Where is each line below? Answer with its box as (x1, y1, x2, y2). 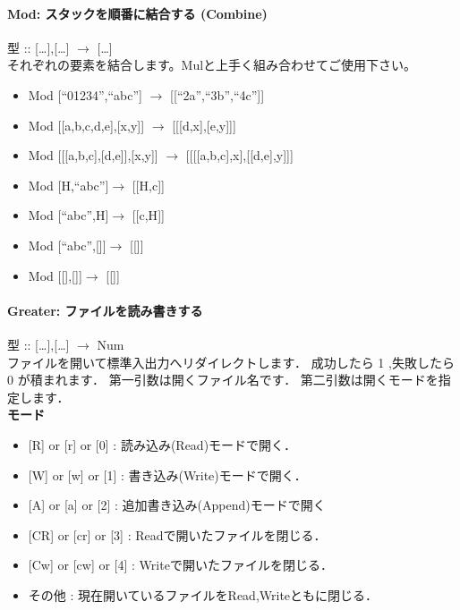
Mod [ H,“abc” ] (28, 175, 109, 194)
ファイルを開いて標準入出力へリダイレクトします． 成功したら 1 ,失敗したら (7, 352, 455, 371)
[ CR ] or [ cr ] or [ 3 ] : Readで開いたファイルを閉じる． (28, 525, 327, 544)
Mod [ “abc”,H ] (28, 206, 109, 225)
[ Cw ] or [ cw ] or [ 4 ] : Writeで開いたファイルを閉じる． (28, 555, 333, 574)
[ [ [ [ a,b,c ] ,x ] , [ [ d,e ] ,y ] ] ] (185, 146, 294, 165)
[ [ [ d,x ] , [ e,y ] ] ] (172, 115, 236, 134)
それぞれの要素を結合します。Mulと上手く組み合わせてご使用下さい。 (7, 55, 417, 74)
